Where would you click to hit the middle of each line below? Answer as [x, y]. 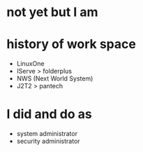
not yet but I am [52, 12]
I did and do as [49, 115]
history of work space [71, 44]
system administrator [47, 134]
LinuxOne [30, 64]
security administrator [48, 141]
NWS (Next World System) [55, 78]
